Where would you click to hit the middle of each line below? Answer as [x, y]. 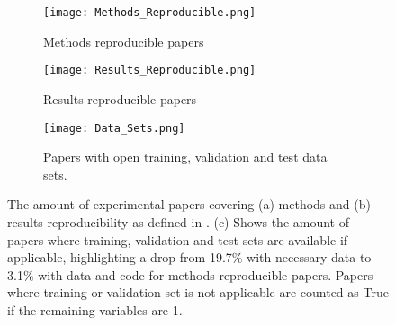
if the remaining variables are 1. [95, 309]
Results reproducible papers [120, 98]
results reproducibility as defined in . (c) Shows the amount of [179, 221]
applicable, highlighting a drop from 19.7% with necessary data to [189, 257]
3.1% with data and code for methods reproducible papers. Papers [190, 274]
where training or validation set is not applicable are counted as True [198, 292]
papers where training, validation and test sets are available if [178, 239]
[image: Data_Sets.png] [114, 128]
